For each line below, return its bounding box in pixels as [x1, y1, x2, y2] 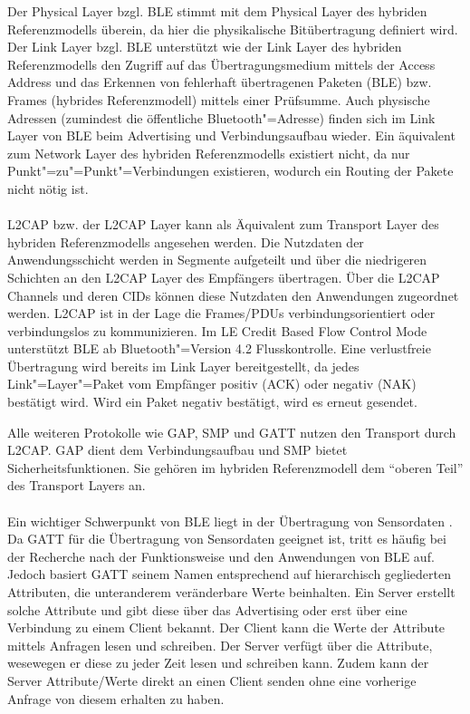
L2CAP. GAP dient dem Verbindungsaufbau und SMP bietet [7, 440, 348, 459]
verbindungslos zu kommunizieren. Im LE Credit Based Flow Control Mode [7, 321, 427, 340]
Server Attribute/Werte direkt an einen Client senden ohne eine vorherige [7, 671, 417, 690]
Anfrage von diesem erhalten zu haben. [7, 689, 225, 708]
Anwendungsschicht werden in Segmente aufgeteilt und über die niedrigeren [7, 250, 427, 269]
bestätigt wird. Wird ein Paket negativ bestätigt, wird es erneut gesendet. [7, 392, 417, 411]
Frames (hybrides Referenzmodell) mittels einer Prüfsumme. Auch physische [7, 90, 430, 109]
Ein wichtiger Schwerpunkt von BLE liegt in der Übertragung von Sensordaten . [7, 511, 453, 530]
